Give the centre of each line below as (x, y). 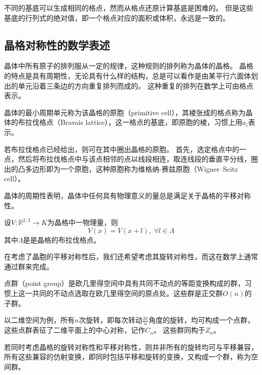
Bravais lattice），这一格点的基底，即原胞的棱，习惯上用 (151, 122)
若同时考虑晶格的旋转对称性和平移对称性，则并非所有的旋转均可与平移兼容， (131, 347)
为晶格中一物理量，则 (82, 222)
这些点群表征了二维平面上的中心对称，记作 (75, 330)
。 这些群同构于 (179, 330)
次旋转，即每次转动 (111, 320)
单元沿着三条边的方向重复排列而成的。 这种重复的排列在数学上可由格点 (136, 85)
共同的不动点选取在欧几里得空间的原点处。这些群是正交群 (127, 293)
